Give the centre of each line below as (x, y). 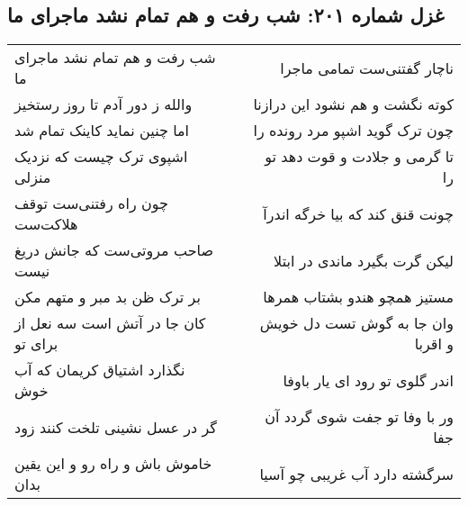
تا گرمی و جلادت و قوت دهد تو (359, 157)
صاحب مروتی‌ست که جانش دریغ (114, 250)
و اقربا (434, 344)
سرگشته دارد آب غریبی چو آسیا (356, 474)
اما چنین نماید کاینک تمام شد (102, 131)
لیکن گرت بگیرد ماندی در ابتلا (364, 260)
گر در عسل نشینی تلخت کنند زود (116, 427)
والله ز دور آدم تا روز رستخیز (103, 104)
